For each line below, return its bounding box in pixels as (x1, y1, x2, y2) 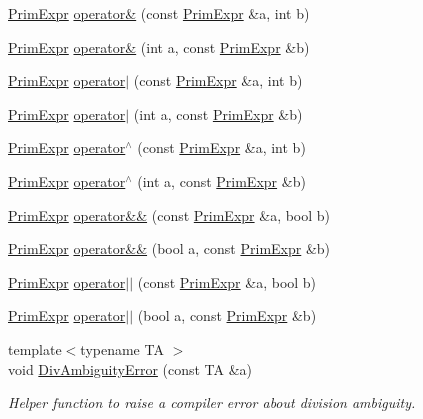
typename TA (80, 338, 164, 359)
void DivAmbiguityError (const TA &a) (8, 358, 253, 379)
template (8, 338, 62, 359)
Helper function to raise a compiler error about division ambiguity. (8, 392, 416, 413)
